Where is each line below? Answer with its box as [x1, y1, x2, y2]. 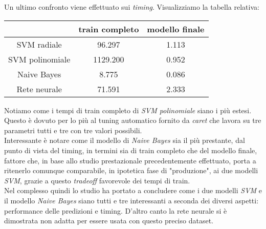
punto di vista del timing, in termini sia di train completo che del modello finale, [4, 144, 257, 155]
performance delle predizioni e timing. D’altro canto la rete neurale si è [4, 205, 227, 216]
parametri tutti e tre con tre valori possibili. [4, 124, 142, 135]
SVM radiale [16, 38, 62, 50]
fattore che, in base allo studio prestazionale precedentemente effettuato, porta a [4, 155, 256, 165]
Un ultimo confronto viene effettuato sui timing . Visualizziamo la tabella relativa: [4, 2, 259, 12]
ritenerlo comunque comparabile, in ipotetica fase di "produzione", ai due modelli [4, 165, 258, 176]
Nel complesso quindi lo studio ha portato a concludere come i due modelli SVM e [4, 185, 262, 196]
